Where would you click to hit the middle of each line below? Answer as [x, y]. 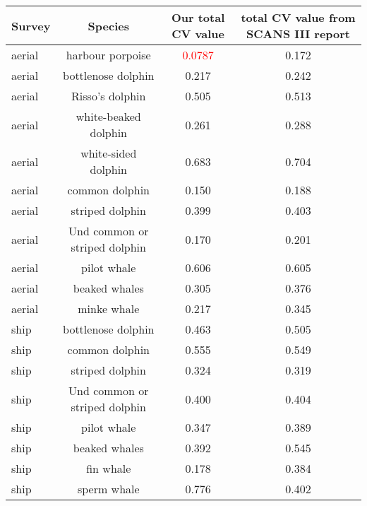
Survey [31, 25]
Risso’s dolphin [109, 96]
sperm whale [108, 489]
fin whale [109, 468]
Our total [198, 17]
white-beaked [108, 116]
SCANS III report [299, 34]
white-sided [109, 153]
